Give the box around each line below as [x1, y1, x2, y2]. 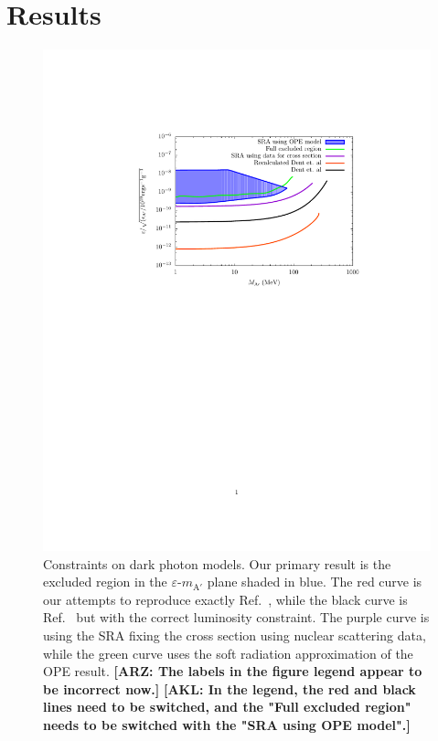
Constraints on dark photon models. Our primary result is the [43, 554, 391, 573]
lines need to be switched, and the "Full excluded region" [43, 697, 411, 716]
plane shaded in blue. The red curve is [207, 572, 422, 591]
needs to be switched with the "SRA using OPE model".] [43, 715, 411, 734]
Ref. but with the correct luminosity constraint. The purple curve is [43, 608, 430, 627]
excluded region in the [43, 572, 167, 591]
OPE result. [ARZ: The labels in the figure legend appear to [43, 662, 422, 681]
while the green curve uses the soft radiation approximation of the [43, 643, 413, 662]
